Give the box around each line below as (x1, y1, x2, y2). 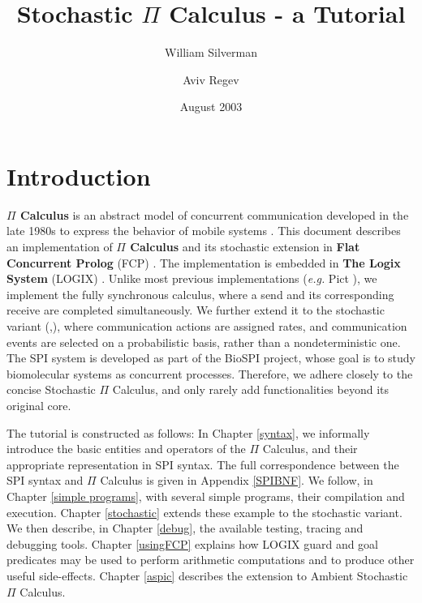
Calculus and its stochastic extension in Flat (130, 238, 360, 255)
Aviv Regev (183, 71, 239, 88)
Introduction (6, 159, 151, 192)
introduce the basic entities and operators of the (6, 440, 246, 457)
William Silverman (164, 44, 257, 61)
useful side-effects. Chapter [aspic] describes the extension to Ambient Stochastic (6, 567, 408, 584)
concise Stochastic (6, 381, 96, 398)
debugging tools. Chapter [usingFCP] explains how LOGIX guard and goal (6, 535, 379, 552)
